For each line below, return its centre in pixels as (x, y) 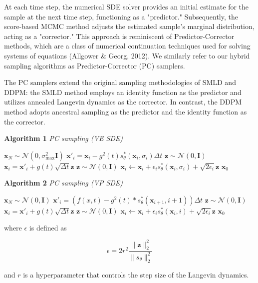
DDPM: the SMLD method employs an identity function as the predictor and (123, 92)
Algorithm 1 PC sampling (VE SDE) (64, 138)
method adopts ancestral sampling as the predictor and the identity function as (126, 111)
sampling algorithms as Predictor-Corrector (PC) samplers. (95, 65)
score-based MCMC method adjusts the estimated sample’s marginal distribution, (129, 26)
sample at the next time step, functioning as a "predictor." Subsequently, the (121, 16)
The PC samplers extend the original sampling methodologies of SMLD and (120, 82)
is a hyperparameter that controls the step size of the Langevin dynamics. (136, 274)
